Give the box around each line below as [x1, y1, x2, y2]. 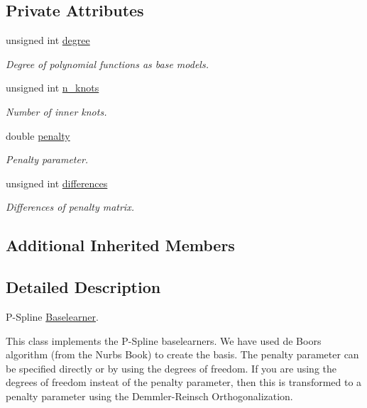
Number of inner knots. [6, 104, 107, 118]
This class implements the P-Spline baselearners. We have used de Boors [6, 333, 322, 348]
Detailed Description [6, 276, 161, 298]
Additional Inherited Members [6, 234, 235, 256]
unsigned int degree [6, 33, 90, 48]
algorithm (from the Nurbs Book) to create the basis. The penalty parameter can [6, 347, 359, 362]
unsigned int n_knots [6, 80, 99, 95]
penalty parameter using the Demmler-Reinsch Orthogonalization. [6, 388, 293, 403]
